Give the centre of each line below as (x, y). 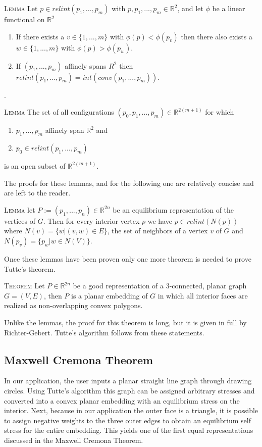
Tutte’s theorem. (30, 268)
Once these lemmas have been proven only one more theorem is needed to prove (128, 258)
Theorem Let (24, 286)
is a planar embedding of (110, 295)
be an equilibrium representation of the (173, 209)
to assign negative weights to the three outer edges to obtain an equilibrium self (127, 420)
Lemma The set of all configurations (59, 112)
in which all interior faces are (203, 295)
